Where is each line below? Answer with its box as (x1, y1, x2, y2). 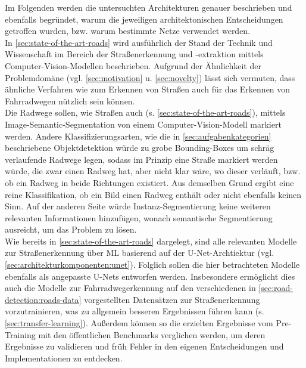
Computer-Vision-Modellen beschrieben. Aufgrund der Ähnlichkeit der (5, 59, 261, 72)
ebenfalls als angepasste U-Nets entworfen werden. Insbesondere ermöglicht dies (5, 270, 295, 282)
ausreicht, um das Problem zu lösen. (5, 223, 137, 236)
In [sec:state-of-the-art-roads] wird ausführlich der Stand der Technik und (5, 36, 273, 48)
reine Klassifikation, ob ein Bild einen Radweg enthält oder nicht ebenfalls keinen (5, 188, 302, 200)
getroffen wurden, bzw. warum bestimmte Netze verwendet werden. (5, 24, 251, 37)
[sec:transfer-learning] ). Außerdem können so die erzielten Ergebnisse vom (5, 317, 273, 329)
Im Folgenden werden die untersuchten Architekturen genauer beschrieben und (5, 1, 292, 13)
